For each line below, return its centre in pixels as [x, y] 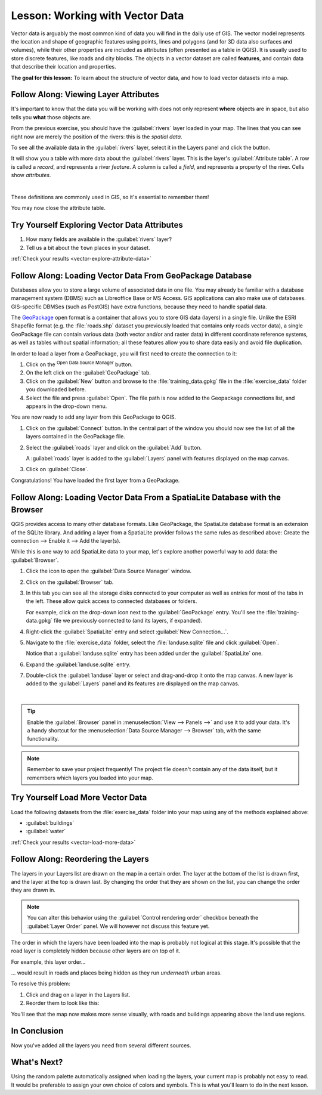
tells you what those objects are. [51, 117]
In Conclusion [37, 1031]
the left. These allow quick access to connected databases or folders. [112, 601]
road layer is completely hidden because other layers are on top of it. [96, 951]
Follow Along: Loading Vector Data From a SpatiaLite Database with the [146, 497]
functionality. [43, 739]
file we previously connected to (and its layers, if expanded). [128, 621]
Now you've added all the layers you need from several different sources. [101, 1045]
